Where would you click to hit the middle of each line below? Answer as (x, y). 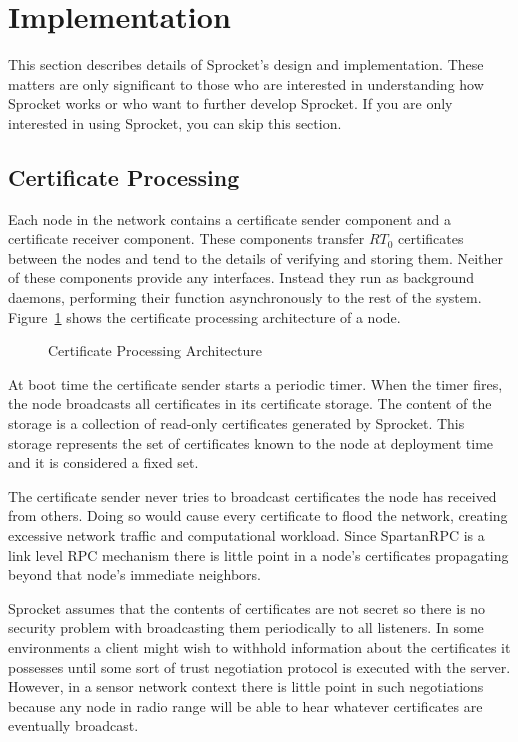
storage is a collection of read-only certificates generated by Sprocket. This (236, 423)
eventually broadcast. (73, 725)
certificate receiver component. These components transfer (186, 238)
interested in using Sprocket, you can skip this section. (175, 122)
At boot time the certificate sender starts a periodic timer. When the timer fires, (255, 383)
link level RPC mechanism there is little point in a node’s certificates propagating (258, 554)
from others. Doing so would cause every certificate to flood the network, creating (258, 515)
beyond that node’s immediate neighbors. (134, 574)
